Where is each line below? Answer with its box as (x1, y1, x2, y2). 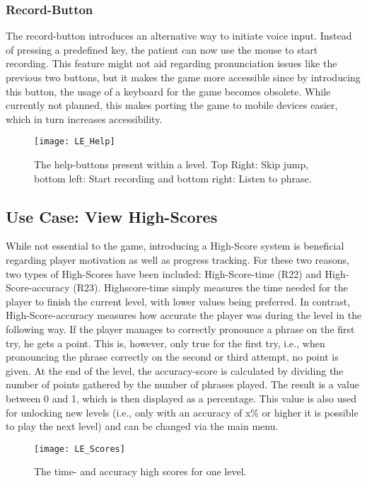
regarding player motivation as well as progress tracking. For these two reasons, (6, 252, 349, 267)
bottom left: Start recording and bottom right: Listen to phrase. (34, 170, 312, 185)
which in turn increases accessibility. (6, 111, 163, 126)
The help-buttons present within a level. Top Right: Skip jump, (34, 157, 309, 172)
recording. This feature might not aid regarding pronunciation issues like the (6, 56, 337, 71)
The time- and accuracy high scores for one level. (34, 464, 247, 479)
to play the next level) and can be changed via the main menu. (6, 419, 279, 433)
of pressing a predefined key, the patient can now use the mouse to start (6, 42, 318, 57)
